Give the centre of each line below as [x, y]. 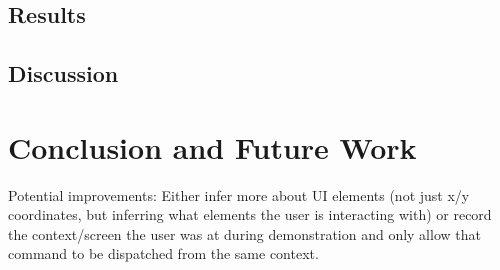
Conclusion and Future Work [212, 146]
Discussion [63, 73]
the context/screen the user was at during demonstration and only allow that [244, 233]
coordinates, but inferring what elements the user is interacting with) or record [250, 214]
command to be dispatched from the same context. [163, 253]
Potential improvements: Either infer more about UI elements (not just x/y [239, 194]
